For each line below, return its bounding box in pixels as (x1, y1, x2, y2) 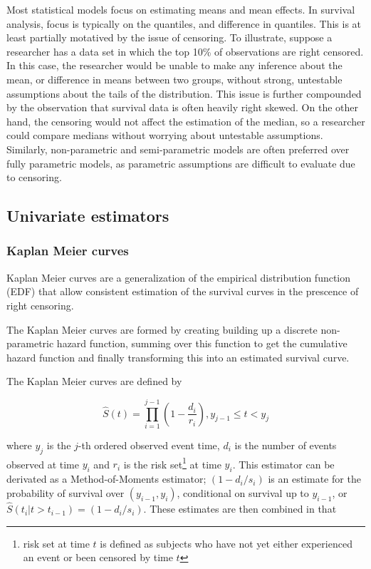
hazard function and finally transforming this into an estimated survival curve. (6, 349, 350, 364)
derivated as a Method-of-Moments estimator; (6, 471, 207, 486)
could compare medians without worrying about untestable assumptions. (6, 128, 323, 143)
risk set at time (23, 535, 90, 550)
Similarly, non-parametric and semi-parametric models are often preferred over (6, 141, 350, 156)
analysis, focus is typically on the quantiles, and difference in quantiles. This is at (6, 16, 362, 31)
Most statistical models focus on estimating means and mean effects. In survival (6, 2, 355, 16)
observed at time (6, 456, 79, 471)
